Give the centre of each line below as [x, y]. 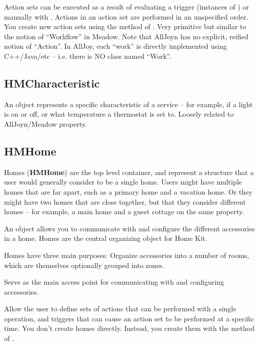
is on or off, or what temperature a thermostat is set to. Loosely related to [119, 114]
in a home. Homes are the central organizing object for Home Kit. [106, 238]
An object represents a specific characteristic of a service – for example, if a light [128, 104]
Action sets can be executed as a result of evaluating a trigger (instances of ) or [127, 7]
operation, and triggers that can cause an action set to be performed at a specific [129, 318]
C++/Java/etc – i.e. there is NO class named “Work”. [88, 56]
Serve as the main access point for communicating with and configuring [114, 282]
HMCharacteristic [52, 83]
